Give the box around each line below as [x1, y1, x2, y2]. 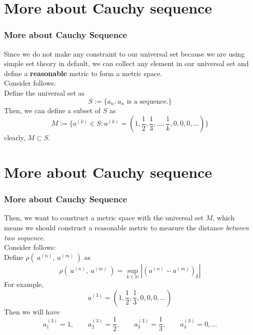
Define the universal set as [4, 87, 85, 98]
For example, [4, 278, 44, 289]
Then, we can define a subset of [4, 105, 101, 115]
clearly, [4, 132, 25, 143]
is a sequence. [126, 98, 168, 105]
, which [212, 212, 235, 223]
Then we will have [4, 306, 60, 316]
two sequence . [4, 232, 45, 242]
